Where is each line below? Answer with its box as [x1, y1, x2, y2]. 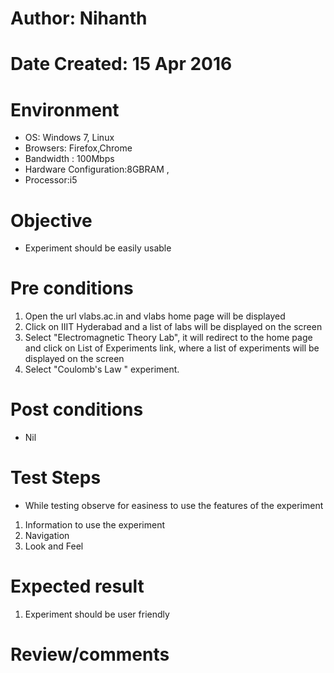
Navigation [24, 530, 70, 542]
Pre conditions [10, 277, 134, 300]
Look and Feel [24, 540, 84, 552]
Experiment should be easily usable [24, 242, 172, 254]
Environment [10, 98, 120, 121]
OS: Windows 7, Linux [24, 132, 115, 144]
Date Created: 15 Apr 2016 [10, 53, 233, 76]
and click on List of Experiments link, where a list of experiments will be [24, 342, 320, 354]
